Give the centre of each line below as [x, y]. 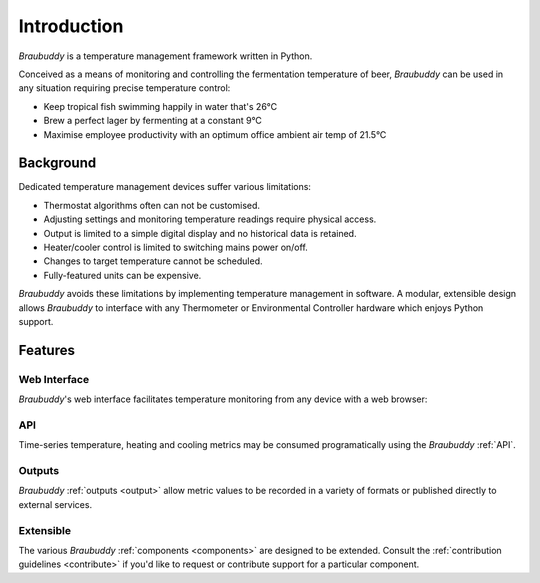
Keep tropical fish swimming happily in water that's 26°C [160, 106]
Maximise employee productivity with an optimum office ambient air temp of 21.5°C [215, 134]
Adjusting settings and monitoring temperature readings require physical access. [210, 219]
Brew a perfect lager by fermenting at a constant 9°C [152, 121]
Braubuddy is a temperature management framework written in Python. [165, 56]
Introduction [71, 26]
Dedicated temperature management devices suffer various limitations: [165, 187]
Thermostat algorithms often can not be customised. [151, 205]
